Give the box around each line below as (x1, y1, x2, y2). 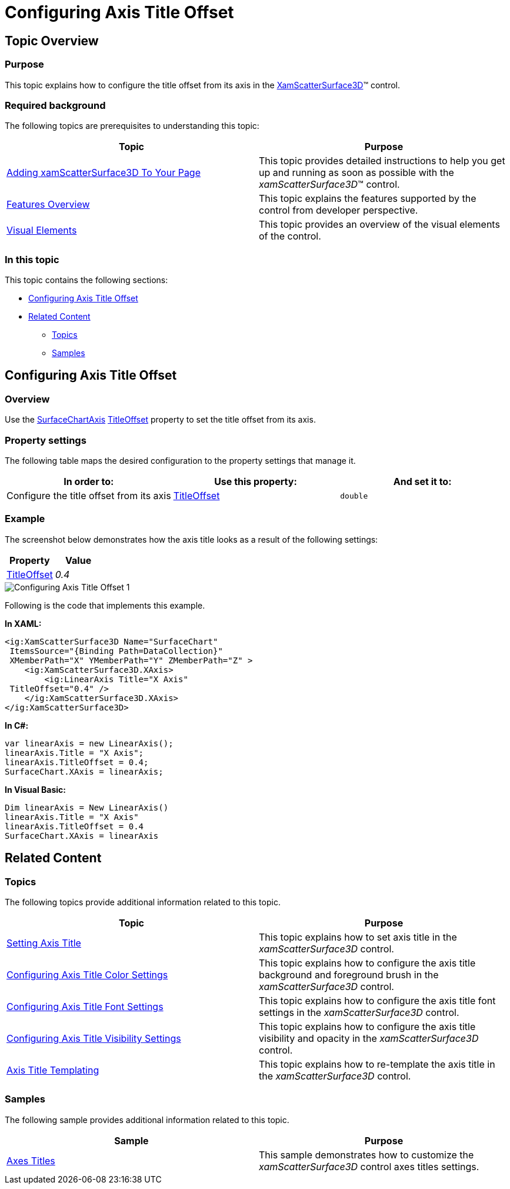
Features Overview (6, 198, 90, 211)
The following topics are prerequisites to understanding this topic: (5, 121, 259, 131)
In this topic (5, 253, 59, 265)
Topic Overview (5, 33, 99, 48)
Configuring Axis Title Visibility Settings (6, 1032, 181, 1044)
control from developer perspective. (259, 204, 418, 217)
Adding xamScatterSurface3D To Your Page (6, 167, 201, 179)
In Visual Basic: (5, 784, 66, 795)
